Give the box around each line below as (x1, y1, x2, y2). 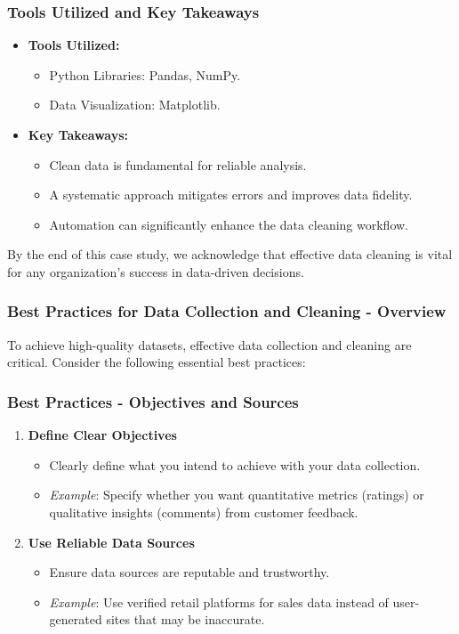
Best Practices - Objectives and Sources (7, 390, 299, 412)
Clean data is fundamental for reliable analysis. (49, 155, 307, 174)
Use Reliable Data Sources (28, 532, 195, 551)
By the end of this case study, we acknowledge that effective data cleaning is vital (7, 245, 453, 264)
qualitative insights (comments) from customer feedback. (49, 502, 358, 521)
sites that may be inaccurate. (106, 610, 265, 629)
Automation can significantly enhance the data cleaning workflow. (49, 215, 409, 233)
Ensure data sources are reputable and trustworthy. (49, 563, 330, 581)
